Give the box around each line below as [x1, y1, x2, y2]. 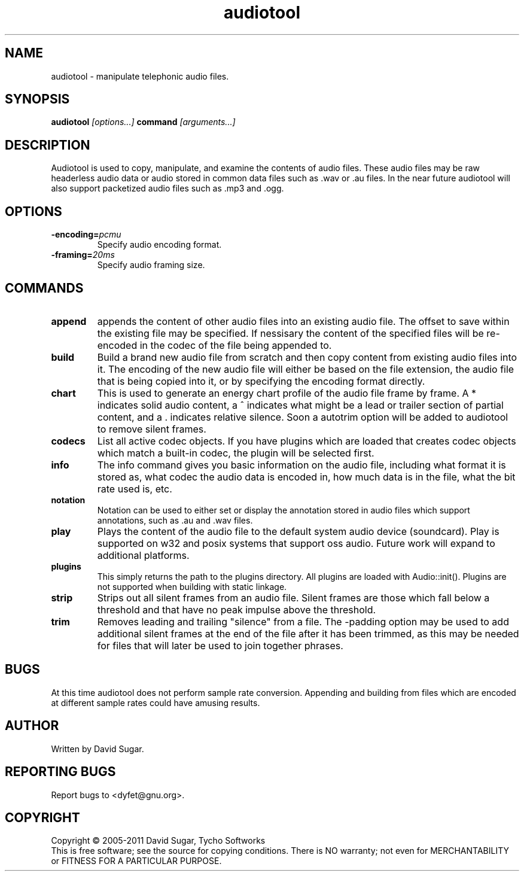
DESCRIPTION [5, 137, 90, 153]
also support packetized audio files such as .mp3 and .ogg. [51, 183, 284, 194]
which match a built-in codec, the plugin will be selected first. [97, 446, 374, 459]
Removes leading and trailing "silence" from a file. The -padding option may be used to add [97, 615, 509, 628]
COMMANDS [5, 280, 84, 296]
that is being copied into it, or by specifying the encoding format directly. [97, 375, 425, 387]
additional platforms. [97, 549, 190, 561]
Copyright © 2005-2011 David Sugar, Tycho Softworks [51, 835, 266, 846]
